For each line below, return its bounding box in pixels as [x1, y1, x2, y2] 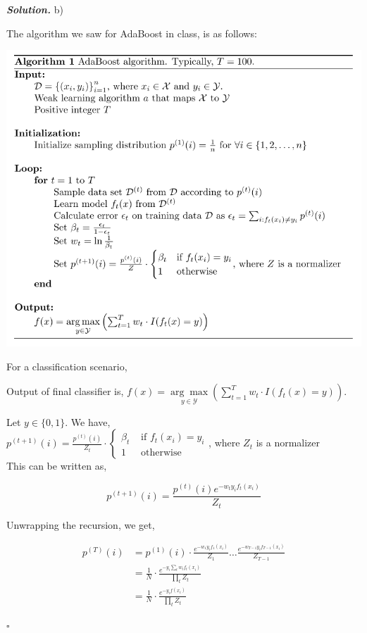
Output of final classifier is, [6, 384, 124, 399]
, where [209, 435, 240, 450]
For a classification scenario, [6, 358, 127, 373]
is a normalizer [256, 435, 321, 450]
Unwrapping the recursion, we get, [6, 517, 155, 532]
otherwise [141, 448, 182, 458]
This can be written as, [6, 458, 107, 473]
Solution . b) [6, 2, 63, 16]
